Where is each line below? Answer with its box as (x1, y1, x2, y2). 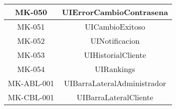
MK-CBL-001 (8, 91, 54, 103)
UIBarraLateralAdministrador (64, 77, 166, 89)
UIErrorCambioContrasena (62, 6, 168, 18)
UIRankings (95, 63, 136, 74)
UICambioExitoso (84, 21, 145, 32)
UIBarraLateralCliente (77, 91, 154, 103)
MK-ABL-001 (8, 77, 55, 89)
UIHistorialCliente (84, 49, 146, 60)
